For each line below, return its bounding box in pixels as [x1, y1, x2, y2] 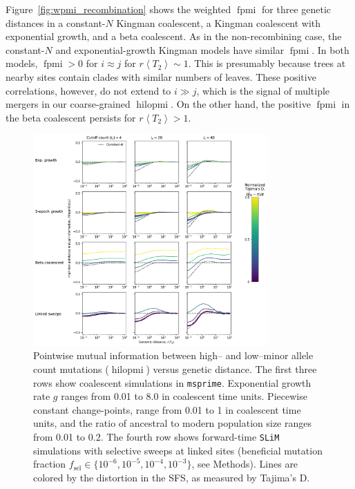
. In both [311, 42, 349, 57]
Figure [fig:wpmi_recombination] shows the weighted [6, 2, 231, 16]
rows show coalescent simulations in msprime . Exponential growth [33, 375, 311, 390]
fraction [33, 457, 66, 471]
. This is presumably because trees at [188, 56, 346, 70]
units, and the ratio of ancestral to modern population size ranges [33, 416, 311, 430]
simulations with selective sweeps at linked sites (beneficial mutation [33, 443, 323, 457]
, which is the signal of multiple [196, 83, 330, 97]
